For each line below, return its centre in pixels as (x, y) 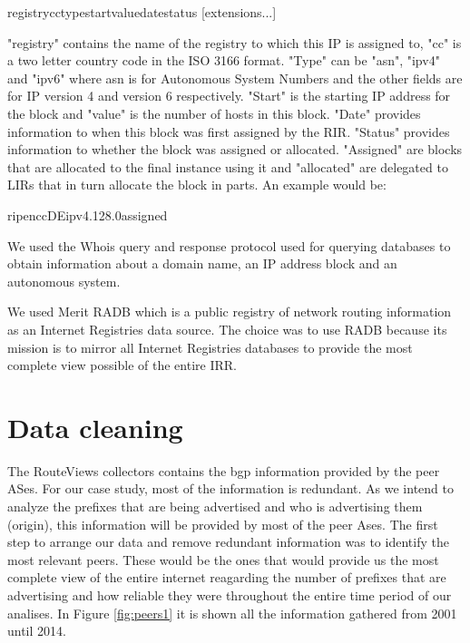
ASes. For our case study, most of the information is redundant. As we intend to (230, 488)
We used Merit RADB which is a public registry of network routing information (230, 312)
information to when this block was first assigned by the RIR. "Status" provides (229, 131)
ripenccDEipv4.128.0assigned (88, 214)
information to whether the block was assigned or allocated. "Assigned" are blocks (235, 149)
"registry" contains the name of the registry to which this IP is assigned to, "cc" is (235, 42)
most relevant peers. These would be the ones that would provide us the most (223, 559)
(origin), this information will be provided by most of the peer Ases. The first (223, 524)
